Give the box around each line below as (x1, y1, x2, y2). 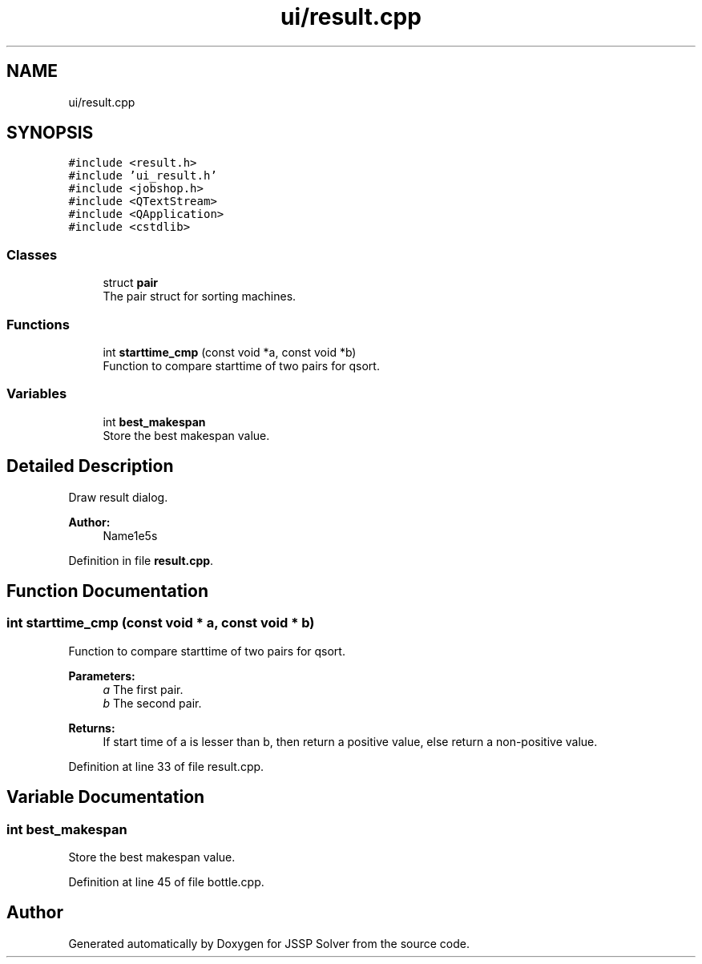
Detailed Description (6, 456, 174, 477)
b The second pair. (103, 696, 202, 710)
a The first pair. (103, 682, 184, 696)
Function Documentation (6, 580, 208, 601)
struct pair (103, 276, 159, 290)
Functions (6, 316, 70, 333)
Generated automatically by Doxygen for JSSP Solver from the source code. (68, 936, 470, 950)
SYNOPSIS (6, 123, 94, 143)
